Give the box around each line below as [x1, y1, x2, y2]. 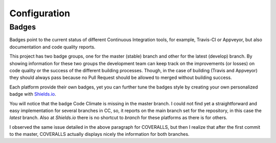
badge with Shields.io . [9, 91, 56, 97]
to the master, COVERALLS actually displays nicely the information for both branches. [9, 131, 190, 137]
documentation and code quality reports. [9, 44, 96, 50]
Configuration [9, 8, 71, 19]
